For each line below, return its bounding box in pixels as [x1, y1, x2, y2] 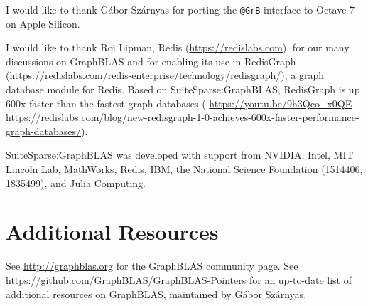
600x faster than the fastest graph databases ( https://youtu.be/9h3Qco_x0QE [6, 95, 352, 110]
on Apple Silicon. [6, 16, 80, 31]
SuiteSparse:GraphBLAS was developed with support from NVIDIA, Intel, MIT [6, 147, 354, 162]
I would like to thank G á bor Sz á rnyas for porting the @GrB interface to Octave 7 [6, 2, 355, 16]
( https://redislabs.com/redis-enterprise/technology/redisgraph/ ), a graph [6, 68, 325, 83]
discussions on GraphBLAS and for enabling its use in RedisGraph [6, 53, 296, 68]
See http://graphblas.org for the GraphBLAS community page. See [6, 258, 298, 273]
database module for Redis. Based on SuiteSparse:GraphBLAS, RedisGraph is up [6, 82, 360, 97]
